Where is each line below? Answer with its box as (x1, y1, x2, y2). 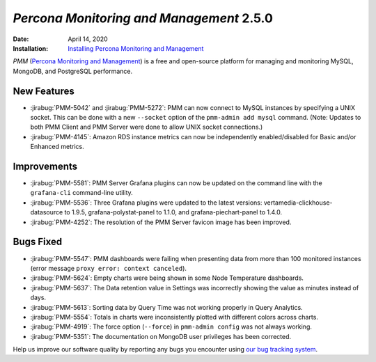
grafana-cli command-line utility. (30, 189, 134, 197)
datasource (30, 208, 63, 217)
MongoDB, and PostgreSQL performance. (13, 67, 133, 75)
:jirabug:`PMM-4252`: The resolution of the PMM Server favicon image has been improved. (30, 218, 292, 226)
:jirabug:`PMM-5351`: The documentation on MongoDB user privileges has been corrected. (30, 332, 292, 340)
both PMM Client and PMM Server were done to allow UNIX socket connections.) (30, 123, 263, 132)
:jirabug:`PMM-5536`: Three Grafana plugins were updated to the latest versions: (30, 198, 263, 207)
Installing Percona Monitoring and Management (68, 44, 204, 52)
